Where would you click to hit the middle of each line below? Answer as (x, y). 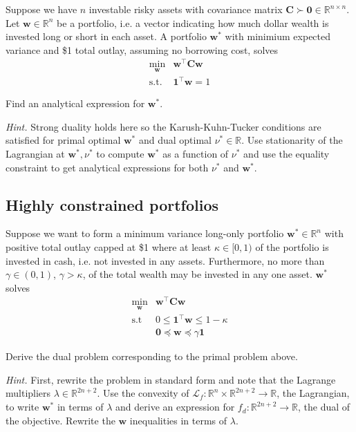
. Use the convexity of (143, 393)
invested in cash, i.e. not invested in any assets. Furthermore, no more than (165, 260)
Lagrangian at (35, 154)
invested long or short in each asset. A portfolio (106, 36)
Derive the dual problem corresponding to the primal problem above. (152, 356)
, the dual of (324, 407)
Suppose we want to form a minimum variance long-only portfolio (145, 233)
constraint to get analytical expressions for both (107, 167)
